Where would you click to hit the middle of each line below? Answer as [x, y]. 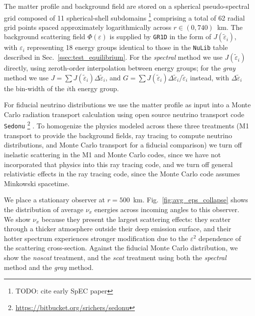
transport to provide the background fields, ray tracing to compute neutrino [118, 135]
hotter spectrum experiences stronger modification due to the [96, 238]
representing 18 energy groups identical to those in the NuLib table [127, 47]
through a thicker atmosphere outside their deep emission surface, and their [118, 229]
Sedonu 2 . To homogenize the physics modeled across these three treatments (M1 [127, 125]
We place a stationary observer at [54, 200]
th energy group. [94, 88]
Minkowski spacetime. [37, 183]
